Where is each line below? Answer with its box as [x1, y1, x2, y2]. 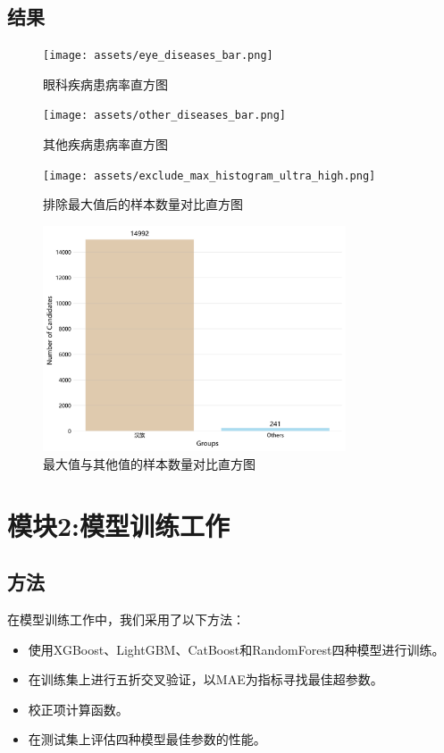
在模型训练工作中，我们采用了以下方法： [7, 610, 245, 629]
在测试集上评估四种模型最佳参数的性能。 [28, 730, 266, 749]
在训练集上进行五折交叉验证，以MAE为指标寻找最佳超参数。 [28, 670, 383, 689]
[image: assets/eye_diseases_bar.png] [43, 49, 273, 63]
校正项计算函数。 [28, 699, 129, 718]
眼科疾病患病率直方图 [43, 74, 168, 93]
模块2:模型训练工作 [7, 506, 230, 543]
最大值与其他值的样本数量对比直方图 [43, 454, 256, 473]
